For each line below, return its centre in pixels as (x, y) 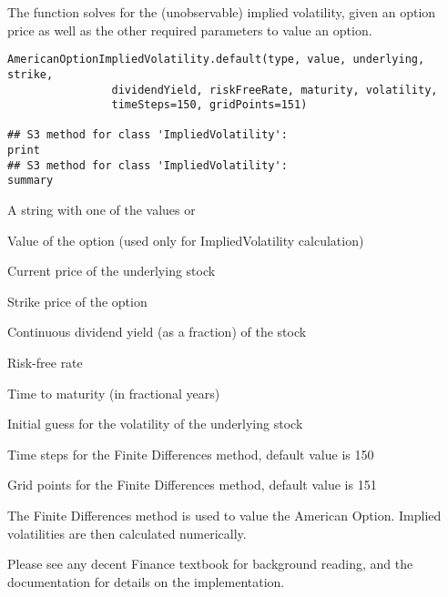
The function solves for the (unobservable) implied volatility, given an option (222, 12)
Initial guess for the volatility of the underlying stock (155, 424)
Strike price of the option (77, 301)
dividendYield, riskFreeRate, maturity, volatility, (275, 90)
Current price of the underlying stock (112, 271)
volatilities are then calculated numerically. (127, 533)
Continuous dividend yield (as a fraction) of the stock (157, 332)
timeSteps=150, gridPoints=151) (209, 105)
